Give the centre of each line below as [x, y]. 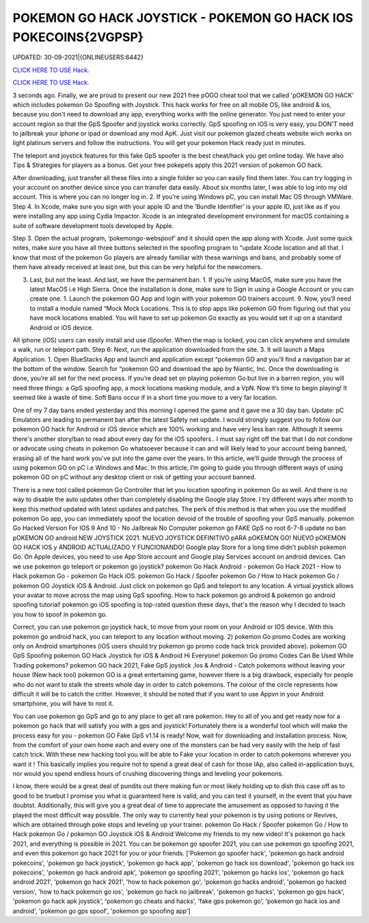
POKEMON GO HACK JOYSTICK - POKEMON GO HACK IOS [183, 18]
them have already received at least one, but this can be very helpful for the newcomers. [137, 267]
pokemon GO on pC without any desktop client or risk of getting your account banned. [134, 477]
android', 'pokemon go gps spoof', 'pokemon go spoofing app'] [101, 911]
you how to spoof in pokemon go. [60, 614]
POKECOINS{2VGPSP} [78, 37]
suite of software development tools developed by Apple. [93, 225]
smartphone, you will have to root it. [63, 704]
